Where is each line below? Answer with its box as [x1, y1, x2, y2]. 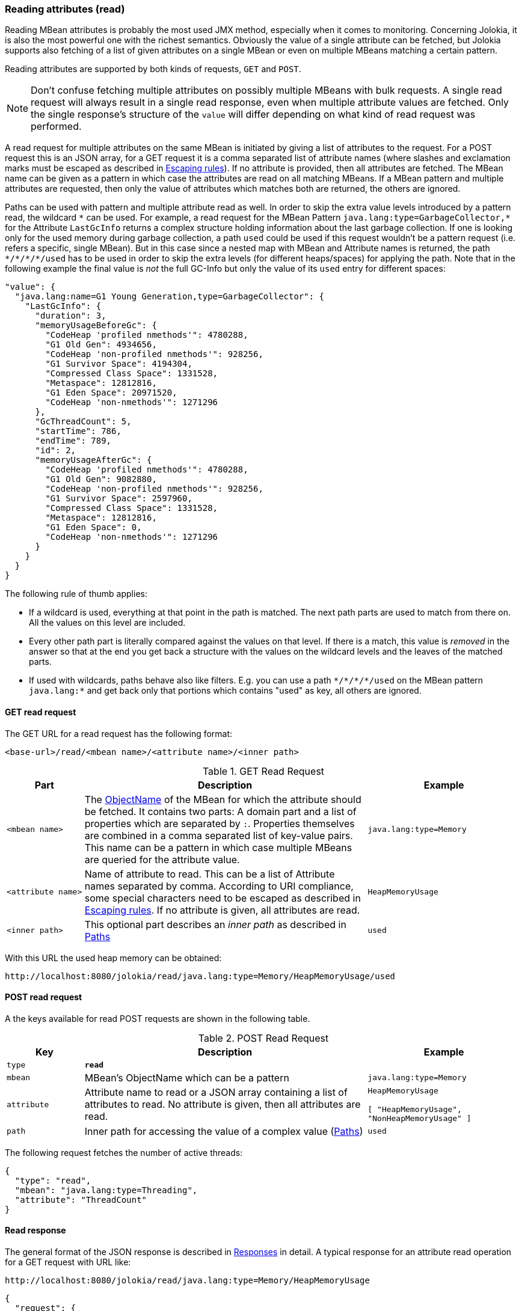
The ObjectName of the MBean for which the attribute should [84, 793, 361, 805]
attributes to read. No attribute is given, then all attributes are [84, 1098, 361, 1111]
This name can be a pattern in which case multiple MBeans [84, 841, 352, 854]
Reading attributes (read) [5, 3, 125, 15]
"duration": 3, [35, 311, 106, 321]
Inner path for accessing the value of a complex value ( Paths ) [84, 1125, 363, 1137]
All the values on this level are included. [29, 617, 186, 628]
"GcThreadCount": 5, [35, 417, 132, 427]
